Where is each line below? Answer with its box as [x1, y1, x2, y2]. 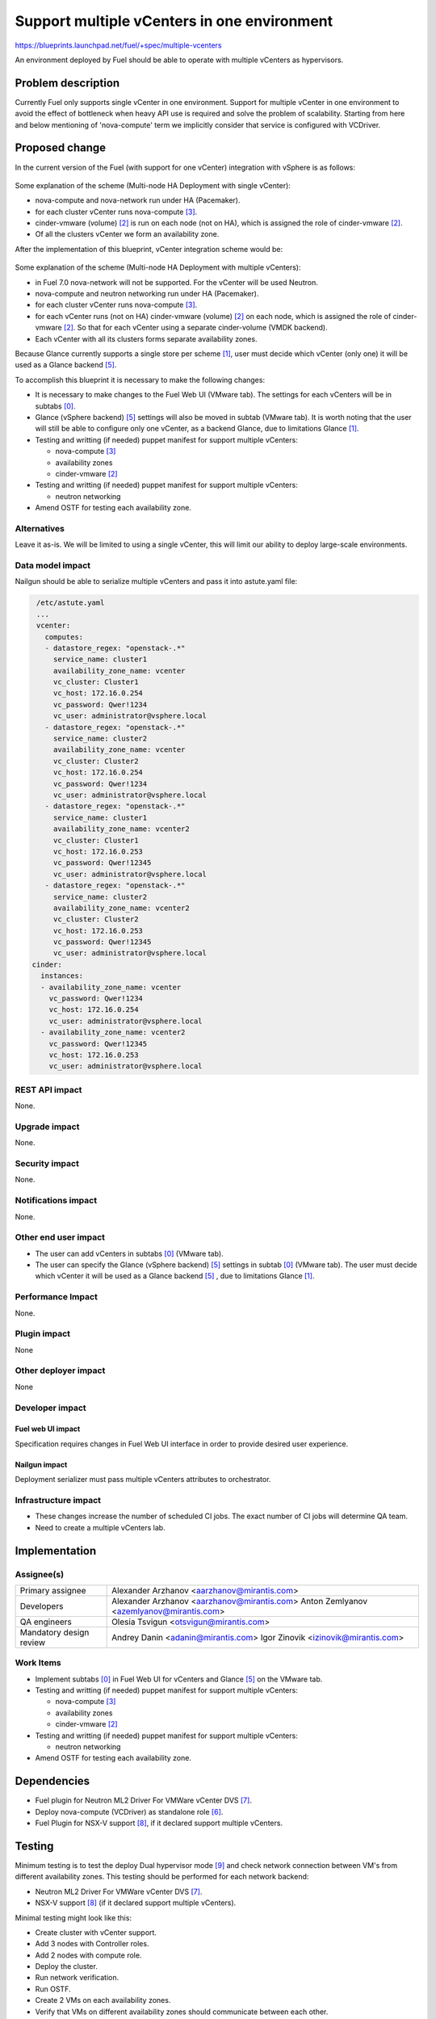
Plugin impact [15, 1329, 70, 1340]
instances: [40, 972, 84, 980]
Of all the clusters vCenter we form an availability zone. [35, 229, 220, 239]
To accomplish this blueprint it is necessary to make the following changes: [15, 375, 266, 384]
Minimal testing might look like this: [15, 1912, 132, 1922]
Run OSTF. [35, 1983, 71, 1994]
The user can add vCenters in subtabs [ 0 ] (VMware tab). [35, 1249, 224, 1258]
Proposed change [15, 141, 107, 155]
